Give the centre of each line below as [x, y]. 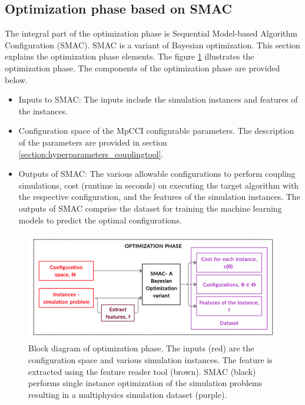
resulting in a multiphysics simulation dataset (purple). [128, 394]
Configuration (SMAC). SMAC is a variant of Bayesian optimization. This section [152, 45]
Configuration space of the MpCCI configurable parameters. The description [156, 131]
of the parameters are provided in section [93, 142]
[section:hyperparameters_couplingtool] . [91, 154]
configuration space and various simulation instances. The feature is [150, 360]
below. [16, 79]
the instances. [43, 111]
